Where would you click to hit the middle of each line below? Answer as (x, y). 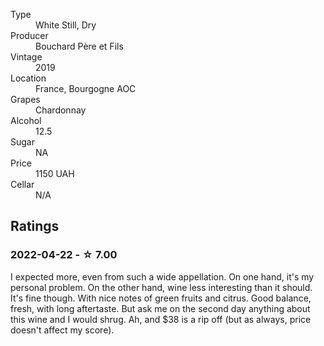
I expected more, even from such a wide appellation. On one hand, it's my (162, 276)
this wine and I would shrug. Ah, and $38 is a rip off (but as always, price (161, 319)
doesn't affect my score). (62, 330)
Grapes (25, 99)
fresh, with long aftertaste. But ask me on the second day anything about (160, 308)
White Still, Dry (66, 25)
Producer (29, 35)
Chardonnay (61, 110)
